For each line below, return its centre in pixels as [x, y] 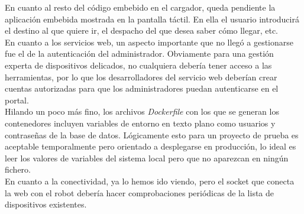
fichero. [18, 169]
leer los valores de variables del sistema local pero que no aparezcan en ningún [147, 158]
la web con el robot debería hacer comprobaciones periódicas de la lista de [140, 192]
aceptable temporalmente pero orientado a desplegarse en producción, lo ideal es [151, 146]
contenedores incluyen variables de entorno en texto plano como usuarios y [140, 123]
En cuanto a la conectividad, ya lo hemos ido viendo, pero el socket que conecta [150, 181]
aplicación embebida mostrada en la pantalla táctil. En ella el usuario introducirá [152, 19]
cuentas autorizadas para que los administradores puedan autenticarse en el [142, 88]
